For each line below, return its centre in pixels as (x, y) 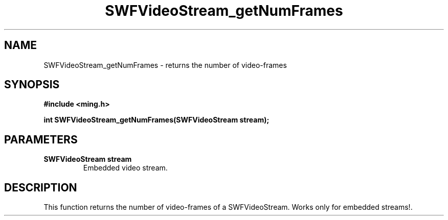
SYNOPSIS (32, 85)
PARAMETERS (41, 139)
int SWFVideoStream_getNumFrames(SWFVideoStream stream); (156, 120)
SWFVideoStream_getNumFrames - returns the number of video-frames (165, 65)
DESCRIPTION (41, 187)
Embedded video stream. (125, 168)
